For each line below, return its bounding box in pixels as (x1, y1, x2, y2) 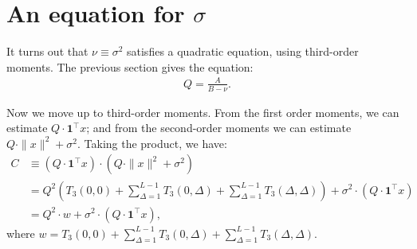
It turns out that (6, 43, 89, 60)
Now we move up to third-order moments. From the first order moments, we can (6, 103, 399, 120)
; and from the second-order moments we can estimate (86, 119, 352, 136)
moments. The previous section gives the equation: (6, 58, 254, 75)
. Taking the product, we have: (77, 134, 227, 151)
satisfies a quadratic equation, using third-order (127, 43, 359, 60)
